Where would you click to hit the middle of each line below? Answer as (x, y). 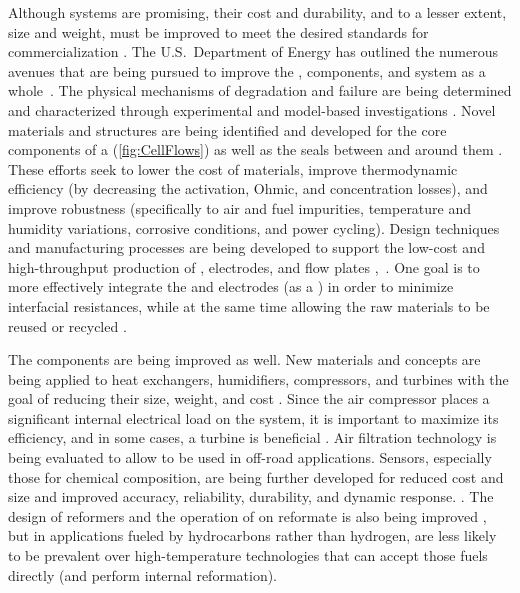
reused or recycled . (67, 325)
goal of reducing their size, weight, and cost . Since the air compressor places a (249, 398)
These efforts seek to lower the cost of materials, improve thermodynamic (233, 168)
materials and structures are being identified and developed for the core (227, 129)
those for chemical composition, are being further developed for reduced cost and (256, 476)
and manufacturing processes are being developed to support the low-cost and (246, 247)
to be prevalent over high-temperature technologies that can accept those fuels (248, 555)
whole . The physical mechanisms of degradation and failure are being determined (260, 90)
